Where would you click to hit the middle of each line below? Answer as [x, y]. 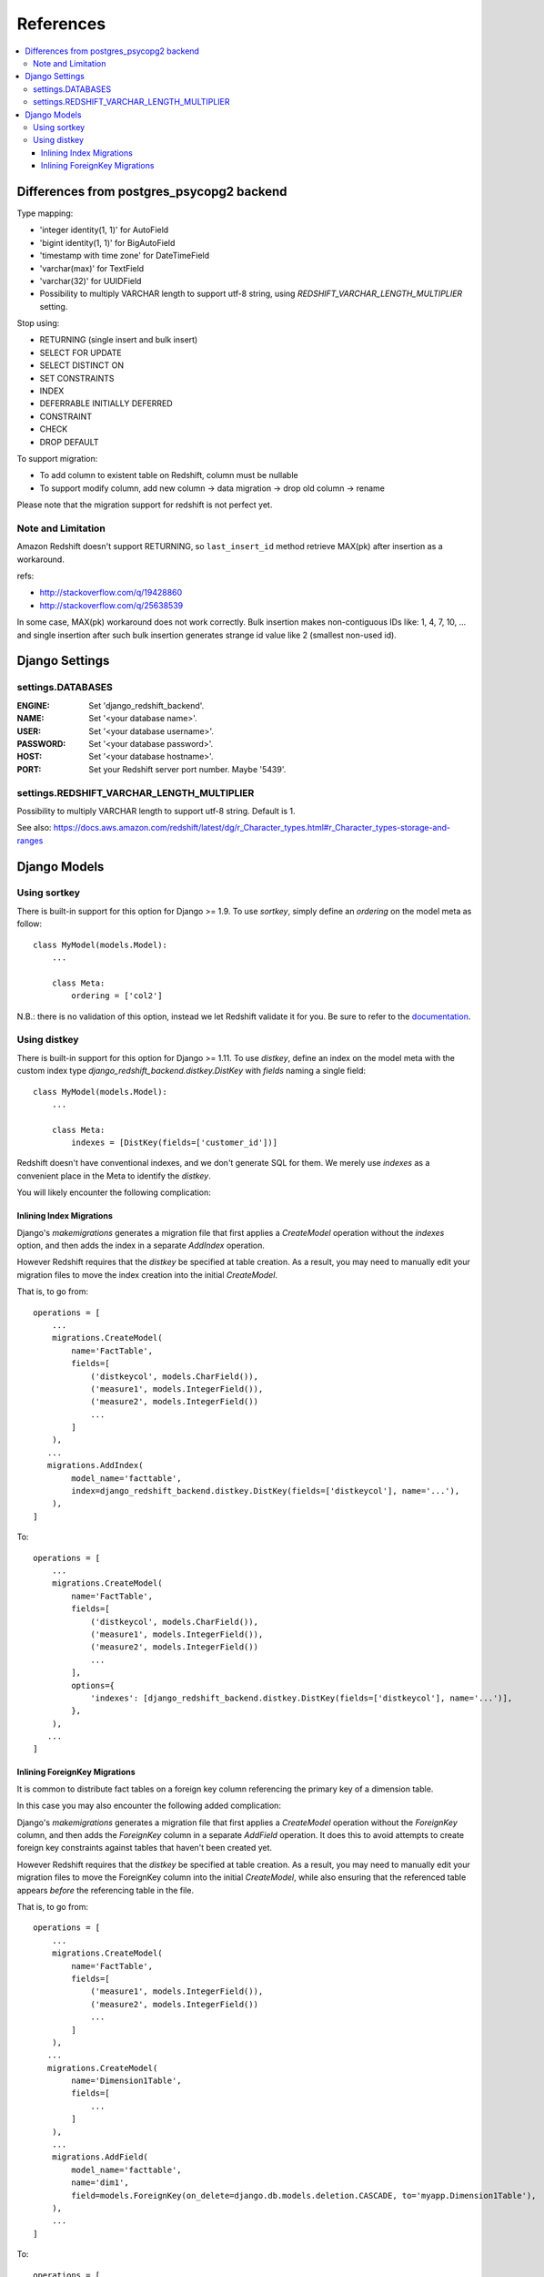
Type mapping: [45, 213]
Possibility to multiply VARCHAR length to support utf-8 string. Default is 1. [156, 811]
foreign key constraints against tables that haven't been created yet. [145, 1848]
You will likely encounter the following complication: [114, 1192]
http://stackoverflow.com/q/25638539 [111, 605]
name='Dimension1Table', [126, 2081]
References [61, 24]
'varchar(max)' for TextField [92, 268]
